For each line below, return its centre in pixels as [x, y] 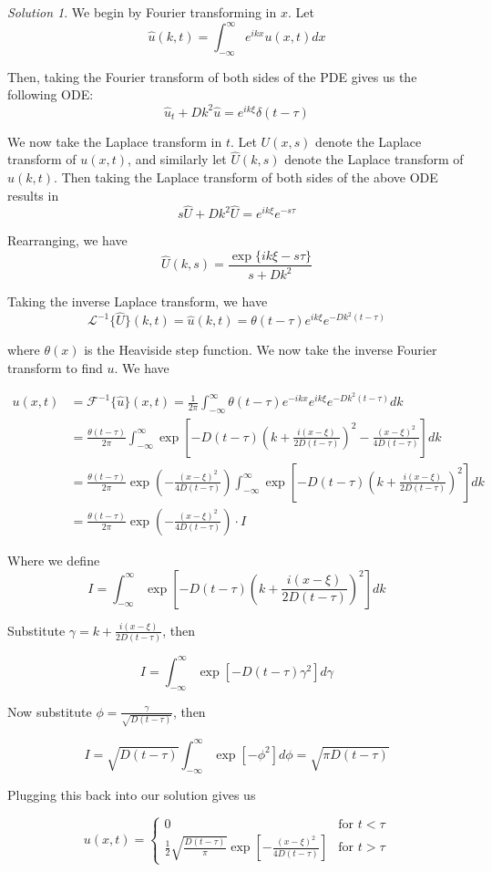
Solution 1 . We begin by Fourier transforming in [142, 12]
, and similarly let [177, 159]
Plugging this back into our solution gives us [132, 794]
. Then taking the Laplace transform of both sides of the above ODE [246, 176]
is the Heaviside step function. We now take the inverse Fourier [261, 350]
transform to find [55, 367]
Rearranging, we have [67, 240]
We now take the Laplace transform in [115, 141]
